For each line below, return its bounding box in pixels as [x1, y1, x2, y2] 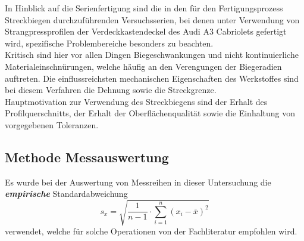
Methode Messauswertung [5, 147, 169, 166]
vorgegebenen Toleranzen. [5, 118, 99, 131]
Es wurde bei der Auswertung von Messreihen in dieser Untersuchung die [5, 175, 271, 188]
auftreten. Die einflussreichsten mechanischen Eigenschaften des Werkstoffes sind [5, 72, 299, 84]
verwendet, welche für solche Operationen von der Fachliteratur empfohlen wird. [5, 225, 297, 237]
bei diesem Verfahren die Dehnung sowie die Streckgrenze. [5, 84, 217, 96]
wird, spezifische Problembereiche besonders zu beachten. [5, 36, 214, 49]
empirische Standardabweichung [5, 187, 128, 200]
